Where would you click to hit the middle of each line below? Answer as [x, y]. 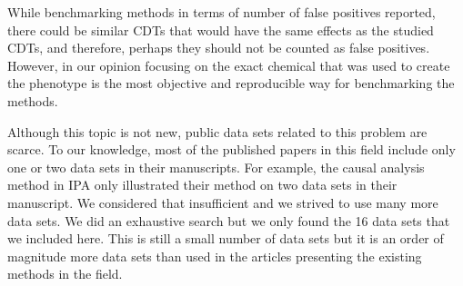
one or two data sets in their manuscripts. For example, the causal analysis [216, 167]
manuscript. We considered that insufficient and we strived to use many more [223, 202]
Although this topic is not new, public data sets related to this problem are [217, 131]
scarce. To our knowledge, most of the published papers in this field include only [231, 149]
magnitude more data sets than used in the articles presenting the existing [215, 256]
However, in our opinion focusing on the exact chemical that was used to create [229, 65]
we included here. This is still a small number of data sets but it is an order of [226, 238]
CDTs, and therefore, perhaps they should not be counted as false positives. [219, 48]
